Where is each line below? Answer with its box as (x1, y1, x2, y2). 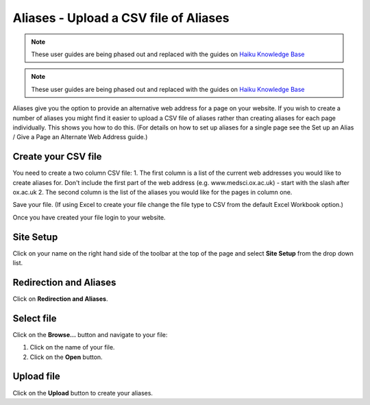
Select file (12, 312, 57, 324)
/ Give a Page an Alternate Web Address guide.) (12, 133, 148, 141)
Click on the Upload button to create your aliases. (12, 389, 153, 397)
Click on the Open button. (29, 353, 103, 361)
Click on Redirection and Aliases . (12, 295, 108, 303)
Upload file (12, 371, 61, 382)
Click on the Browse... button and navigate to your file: (12, 330, 168, 339)
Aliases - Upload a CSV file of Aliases (12, 10, 230, 25)
